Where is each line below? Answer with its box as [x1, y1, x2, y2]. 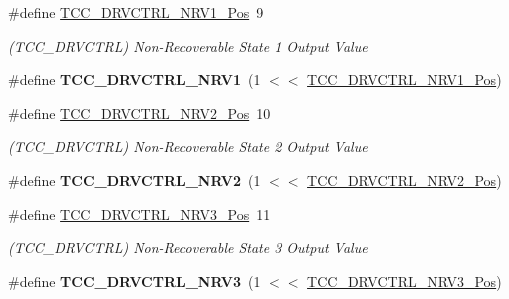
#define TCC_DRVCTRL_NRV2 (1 [8, 169, 261, 190]
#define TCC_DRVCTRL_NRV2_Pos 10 [8, 102, 271, 123]
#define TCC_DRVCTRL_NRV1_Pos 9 [8, 2, 264, 22]
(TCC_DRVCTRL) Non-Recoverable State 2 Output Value [8, 136, 368, 157]
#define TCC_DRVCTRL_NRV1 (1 [8, 69, 261, 90]
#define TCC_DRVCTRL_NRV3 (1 [8, 270, 261, 291]
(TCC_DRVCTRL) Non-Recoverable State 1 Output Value [8, 35, 368, 56]
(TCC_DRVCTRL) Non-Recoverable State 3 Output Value [8, 237, 368, 258]
